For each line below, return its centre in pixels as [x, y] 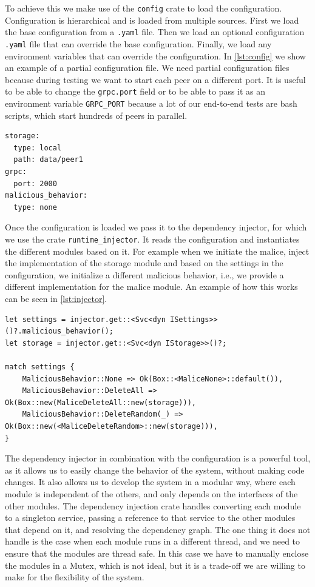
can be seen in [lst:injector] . [56, 299]
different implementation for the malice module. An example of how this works [151, 287]
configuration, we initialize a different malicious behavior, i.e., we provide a [144, 274]
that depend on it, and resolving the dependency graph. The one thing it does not [158, 529]
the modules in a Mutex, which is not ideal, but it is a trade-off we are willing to [155, 565]
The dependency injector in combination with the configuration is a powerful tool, [158, 458]
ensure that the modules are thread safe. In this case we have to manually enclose [157, 553]
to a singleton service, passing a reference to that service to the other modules [150, 518]
